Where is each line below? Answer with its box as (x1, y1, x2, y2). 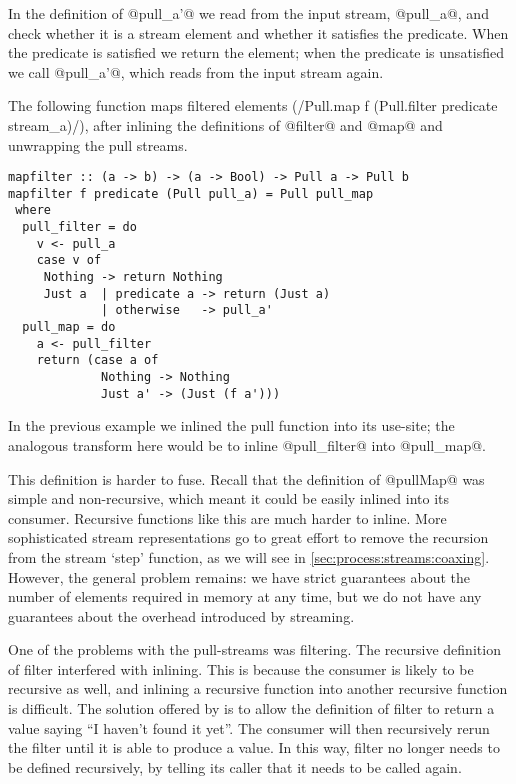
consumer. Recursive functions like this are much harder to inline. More (8, 507, 447, 528)
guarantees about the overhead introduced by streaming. (8, 605, 355, 626)
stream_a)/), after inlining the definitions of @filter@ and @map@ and (8, 114, 443, 135)
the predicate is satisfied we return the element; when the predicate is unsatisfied (8, 42, 505, 63)
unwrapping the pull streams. (8, 134, 188, 155)
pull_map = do (22, 320, 116, 335)
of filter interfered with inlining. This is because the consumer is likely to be (8, 658, 474, 679)
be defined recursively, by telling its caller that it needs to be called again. (8, 756, 462, 777)
